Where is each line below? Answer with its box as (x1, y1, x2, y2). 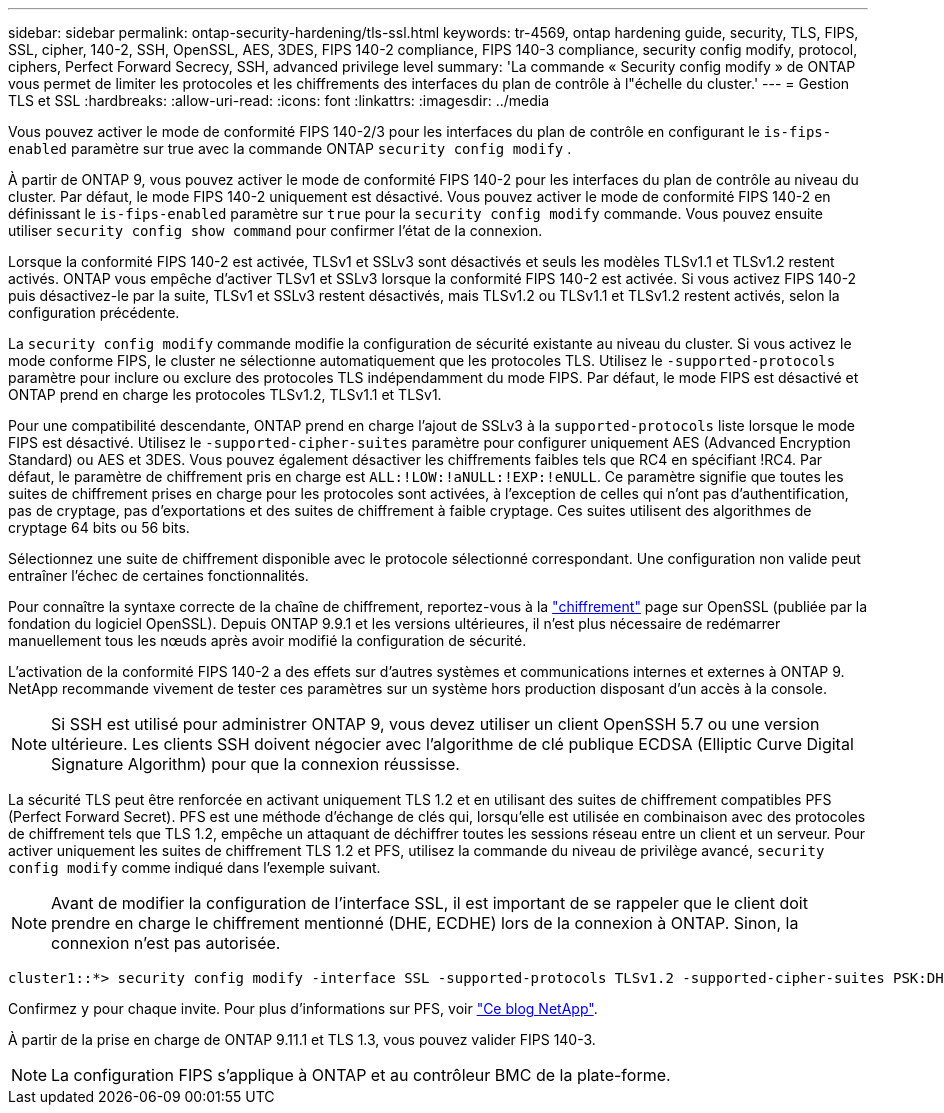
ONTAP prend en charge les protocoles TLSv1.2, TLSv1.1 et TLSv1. (8, 386, 442, 403)
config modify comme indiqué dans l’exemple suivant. (8, 859, 381, 876)
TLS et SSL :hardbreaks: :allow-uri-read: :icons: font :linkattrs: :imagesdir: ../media (8, 92, 550, 109)
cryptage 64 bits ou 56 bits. (8, 519, 190, 536)
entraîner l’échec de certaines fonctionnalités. (8, 567, 309, 584)
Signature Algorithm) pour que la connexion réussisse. (51, 754, 460, 774)
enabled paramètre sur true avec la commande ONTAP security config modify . (8, 140, 572, 157)
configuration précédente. (8, 304, 180, 321)
